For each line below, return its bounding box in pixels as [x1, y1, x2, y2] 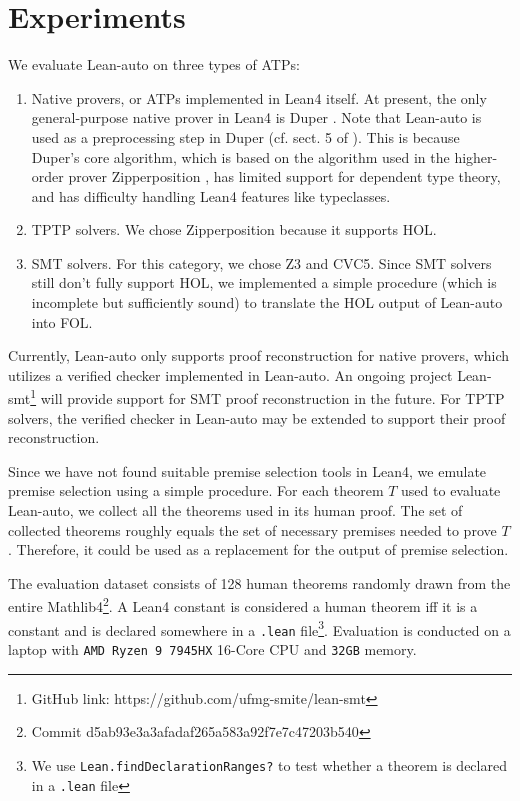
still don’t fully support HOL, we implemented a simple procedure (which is [31, 272, 497, 293]
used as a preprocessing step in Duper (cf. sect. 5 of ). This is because [31, 126, 460, 147]
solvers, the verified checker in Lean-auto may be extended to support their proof [8, 407, 506, 428]
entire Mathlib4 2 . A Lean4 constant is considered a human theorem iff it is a [8, 593, 478, 617]
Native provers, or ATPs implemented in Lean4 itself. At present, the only [31, 87, 487, 108]
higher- [454, 146, 498, 167]
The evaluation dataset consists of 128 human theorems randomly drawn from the [8, 572, 511, 593]
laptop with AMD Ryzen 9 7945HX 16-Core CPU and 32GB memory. [8, 639, 417, 659]
